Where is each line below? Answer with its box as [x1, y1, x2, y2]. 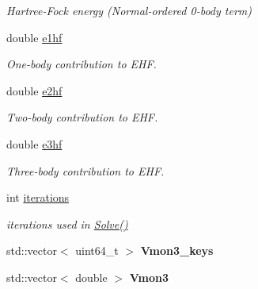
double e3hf [6, 135, 63, 152]
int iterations [6, 189, 70, 206]
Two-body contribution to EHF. [6, 109, 158, 125]
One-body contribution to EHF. [6, 56, 157, 72]
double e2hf [6, 82, 63, 98]
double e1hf [6, 29, 63, 45]
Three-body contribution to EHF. [6, 162, 165, 179]
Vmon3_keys [140, 242, 214, 259]
